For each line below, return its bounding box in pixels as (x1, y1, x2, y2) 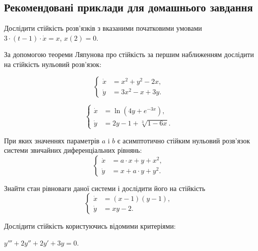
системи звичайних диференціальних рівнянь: (4, 145, 142, 155)
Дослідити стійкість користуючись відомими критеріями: (4, 221, 176, 231)
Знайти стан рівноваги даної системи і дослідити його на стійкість (4, 183, 205, 193)
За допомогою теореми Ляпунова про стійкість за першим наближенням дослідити (4, 49, 254, 60)
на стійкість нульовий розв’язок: (4, 59, 102, 69)
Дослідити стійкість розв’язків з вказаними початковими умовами (4, 23, 202, 33)
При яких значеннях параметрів (4, 135, 100, 145)
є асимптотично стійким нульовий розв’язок (117, 135, 250, 145)
